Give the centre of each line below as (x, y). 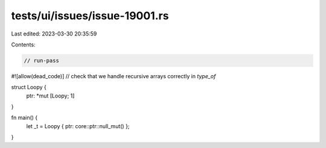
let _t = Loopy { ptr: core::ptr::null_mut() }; (78, 126)
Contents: (23, 45)
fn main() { (24, 118)
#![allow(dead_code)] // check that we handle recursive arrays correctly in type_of (113, 76)
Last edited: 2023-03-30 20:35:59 (54, 34)
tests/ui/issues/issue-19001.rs (90, 16)
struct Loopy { (29, 87)
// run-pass (42, 60)
